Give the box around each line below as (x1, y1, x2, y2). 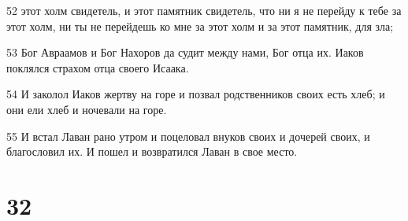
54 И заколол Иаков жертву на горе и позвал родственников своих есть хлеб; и (6, 86, 385, 102)
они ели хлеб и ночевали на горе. (6, 101, 167, 117)
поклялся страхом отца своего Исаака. (6, 59, 189, 76)
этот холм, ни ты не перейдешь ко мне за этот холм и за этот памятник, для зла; (6, 17, 394, 34)
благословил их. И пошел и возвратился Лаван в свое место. (6, 143, 298, 160)
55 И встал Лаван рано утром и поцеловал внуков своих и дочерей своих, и (6, 127, 370, 144)
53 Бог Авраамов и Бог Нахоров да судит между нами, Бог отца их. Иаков (6, 44, 364, 61)
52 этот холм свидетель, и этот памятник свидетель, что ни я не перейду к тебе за (6, 2, 402, 18)
